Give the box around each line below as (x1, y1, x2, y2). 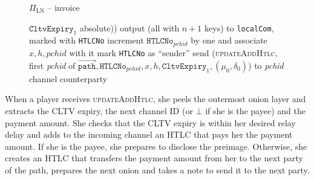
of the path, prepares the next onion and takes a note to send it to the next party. (5, 163, 310, 176)
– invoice (47, 1, 80, 13)
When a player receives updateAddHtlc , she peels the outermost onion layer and (5, 92, 306, 105)
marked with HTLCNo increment (29, 34, 144, 47)
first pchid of (29, 59, 76, 71)
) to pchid (248, 59, 284, 71)
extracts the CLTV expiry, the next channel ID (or (5, 104, 193, 117)
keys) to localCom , (204, 21, 274, 34)
